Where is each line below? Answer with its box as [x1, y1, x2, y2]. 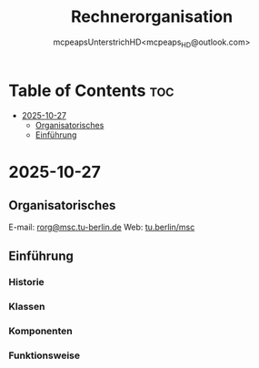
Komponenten [8, 324, 74, 337]
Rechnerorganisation [70, 6, 234, 27]
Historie [8, 275, 45, 288]
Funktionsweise [8, 349, 81, 362]
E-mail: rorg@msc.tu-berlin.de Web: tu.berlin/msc [8, 221, 195, 233]
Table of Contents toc [8, 80, 174, 101]
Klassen [8, 300, 45, 312]
